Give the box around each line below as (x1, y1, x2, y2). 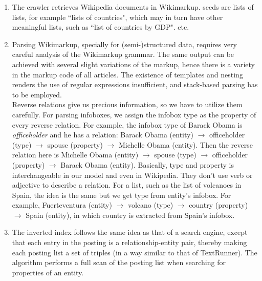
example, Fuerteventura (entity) (12, 199, 112, 210)
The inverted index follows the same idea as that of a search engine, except (12, 227, 248, 237)
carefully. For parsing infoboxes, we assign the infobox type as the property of (12, 109, 256, 119)
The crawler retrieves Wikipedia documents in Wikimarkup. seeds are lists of (12, 2, 254, 12)
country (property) (189, 199, 248, 210)
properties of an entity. (12, 267, 84, 277)
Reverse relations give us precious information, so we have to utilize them (12, 99, 243, 110)
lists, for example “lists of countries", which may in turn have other (12, 11, 223, 22)
